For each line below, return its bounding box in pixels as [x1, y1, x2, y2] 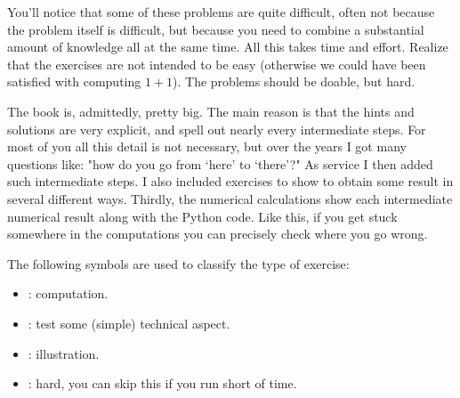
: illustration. [28, 344, 100, 362]
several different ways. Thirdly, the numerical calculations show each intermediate [7, 189, 453, 207]
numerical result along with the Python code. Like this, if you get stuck [7, 207, 398, 225]
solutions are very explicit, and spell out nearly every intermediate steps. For [7, 119, 426, 138]
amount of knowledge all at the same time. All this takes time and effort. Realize [7, 37, 448, 56]
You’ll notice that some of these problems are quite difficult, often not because [7, 3, 435, 20]
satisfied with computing [7, 72, 141, 91]
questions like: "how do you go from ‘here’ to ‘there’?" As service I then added [7, 154, 433, 173]
